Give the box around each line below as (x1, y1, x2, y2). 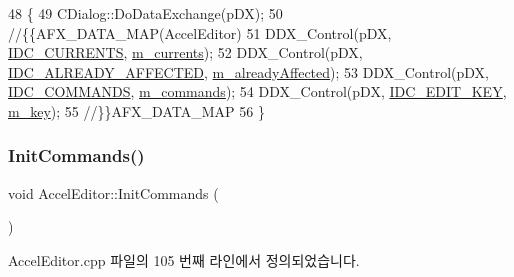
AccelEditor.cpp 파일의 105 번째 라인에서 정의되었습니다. (8, 249, 360, 270)
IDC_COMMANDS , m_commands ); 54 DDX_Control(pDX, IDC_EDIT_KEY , (8, 81, 507, 102)
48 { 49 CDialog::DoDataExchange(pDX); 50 (8, 3, 283, 23)
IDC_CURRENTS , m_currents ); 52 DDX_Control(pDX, (8, 42, 363, 63)
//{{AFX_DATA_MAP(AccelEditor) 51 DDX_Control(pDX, (8, 22, 392, 43)
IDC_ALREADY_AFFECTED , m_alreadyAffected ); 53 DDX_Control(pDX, (8, 61, 489, 82)
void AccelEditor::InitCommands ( (8, 182, 219, 203)
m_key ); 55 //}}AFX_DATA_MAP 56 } (8, 100, 265, 121)
